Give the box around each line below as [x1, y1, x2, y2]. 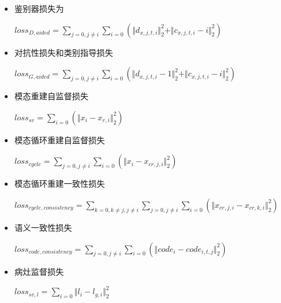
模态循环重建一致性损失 [14, 177, 105, 190]
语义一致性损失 [14, 221, 72, 233]
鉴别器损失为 [14, 2, 64, 14]
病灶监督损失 [14, 265, 64, 277]
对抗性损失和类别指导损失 [14, 46, 113, 58]
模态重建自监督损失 [14, 90, 89, 102]
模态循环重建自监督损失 [14, 133, 105, 146]
